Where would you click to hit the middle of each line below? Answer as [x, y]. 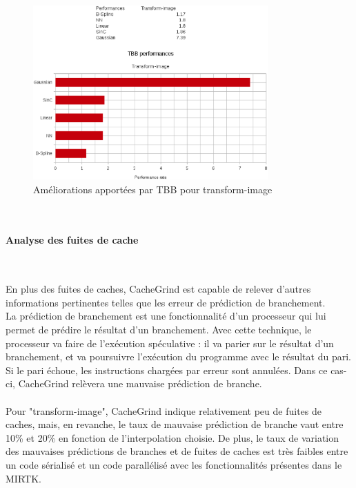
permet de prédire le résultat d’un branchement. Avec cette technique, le [159, 330]
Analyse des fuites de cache [72, 239]
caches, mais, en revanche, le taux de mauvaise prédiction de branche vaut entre [175, 424]
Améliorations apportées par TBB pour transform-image [153, 189]
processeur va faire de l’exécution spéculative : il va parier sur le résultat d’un [170, 343]
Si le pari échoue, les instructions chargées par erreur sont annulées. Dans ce [167, 370]
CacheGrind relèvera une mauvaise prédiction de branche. [140, 383]
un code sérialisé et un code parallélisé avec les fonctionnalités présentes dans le [174, 465]
